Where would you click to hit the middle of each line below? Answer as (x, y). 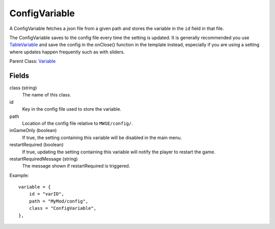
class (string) (23, 88)
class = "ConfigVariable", (63, 208)
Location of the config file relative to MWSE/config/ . (78, 123)
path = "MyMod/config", (59, 201)
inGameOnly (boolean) (33, 130)
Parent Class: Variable (33, 61)
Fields (19, 75)
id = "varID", (47, 194)
